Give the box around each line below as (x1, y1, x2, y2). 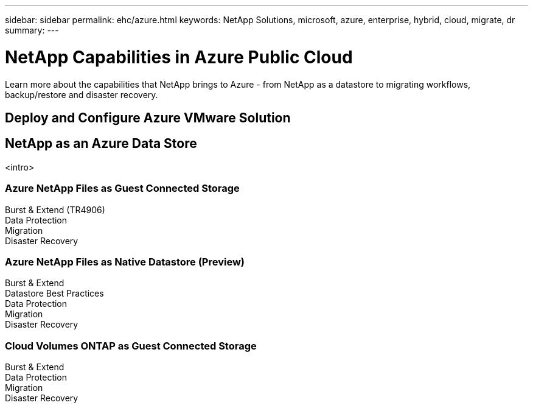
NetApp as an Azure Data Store (5, 136, 197, 152)
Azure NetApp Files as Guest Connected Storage (5, 182, 240, 195)
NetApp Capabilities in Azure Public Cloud (5, 46, 353, 68)
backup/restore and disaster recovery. (5, 89, 158, 100)
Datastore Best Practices (5, 288, 104, 299)
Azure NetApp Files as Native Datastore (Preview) (5, 255, 245, 268)
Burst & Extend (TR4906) (5, 204, 105, 215)
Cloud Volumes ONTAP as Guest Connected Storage (5, 339, 257, 352)
